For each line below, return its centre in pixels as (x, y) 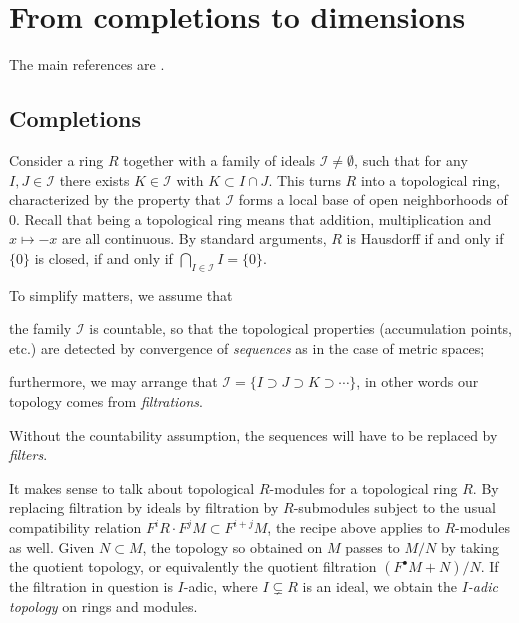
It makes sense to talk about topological (132, 487)
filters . (28, 454)
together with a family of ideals (219, 159)
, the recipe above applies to (353, 527)
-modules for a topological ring (363, 487)
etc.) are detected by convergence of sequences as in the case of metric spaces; (247, 347)
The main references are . (87, 64)
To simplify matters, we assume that (121, 294)
